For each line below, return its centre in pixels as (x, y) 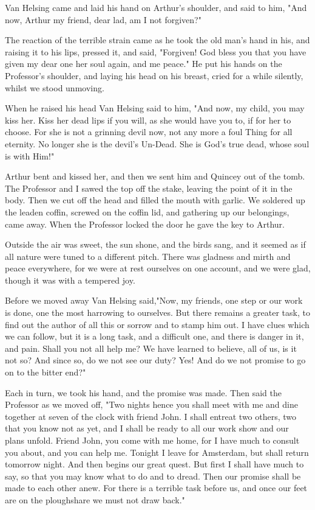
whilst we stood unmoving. (55, 87)
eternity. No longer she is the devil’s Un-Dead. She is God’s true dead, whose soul (157, 143)
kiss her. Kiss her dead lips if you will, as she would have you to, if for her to (148, 120)
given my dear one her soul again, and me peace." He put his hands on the (144, 64)
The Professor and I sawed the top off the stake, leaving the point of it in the (149, 188)
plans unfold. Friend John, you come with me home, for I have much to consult (152, 440)
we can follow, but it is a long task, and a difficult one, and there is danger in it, (154, 336)
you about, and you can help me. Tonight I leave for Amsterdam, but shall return (157, 452)
